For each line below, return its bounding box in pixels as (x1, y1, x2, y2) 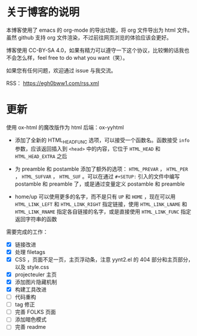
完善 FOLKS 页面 (14, 308, 56, 316)
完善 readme (14, 323, 46, 331)
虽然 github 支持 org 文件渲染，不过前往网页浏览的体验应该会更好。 (6, 34, 172, 41)
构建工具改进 (14, 286, 47, 293)
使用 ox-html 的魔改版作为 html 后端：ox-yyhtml (6, 123, 124, 131)
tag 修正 (14, 301, 35, 308)
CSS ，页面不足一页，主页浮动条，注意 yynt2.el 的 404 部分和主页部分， (14, 256, 194, 263)
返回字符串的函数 (14, 215, 57, 222)
